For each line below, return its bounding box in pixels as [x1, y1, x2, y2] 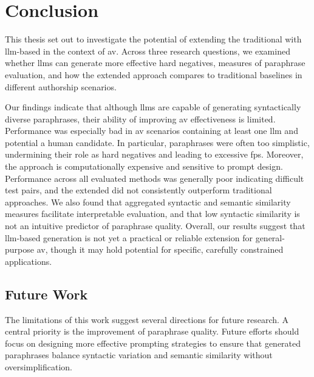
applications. [5, 255, 52, 267]
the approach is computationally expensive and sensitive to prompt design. [5, 160, 283, 173]
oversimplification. [5, 360, 72, 373]
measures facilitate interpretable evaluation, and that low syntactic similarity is [5, 207, 300, 220]
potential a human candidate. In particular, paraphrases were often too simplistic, [5, 136, 310, 148]
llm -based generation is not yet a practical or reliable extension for [5, 231, 253, 244]
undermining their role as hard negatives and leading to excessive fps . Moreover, [5, 148, 304, 161]
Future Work [5, 284, 88, 303]
